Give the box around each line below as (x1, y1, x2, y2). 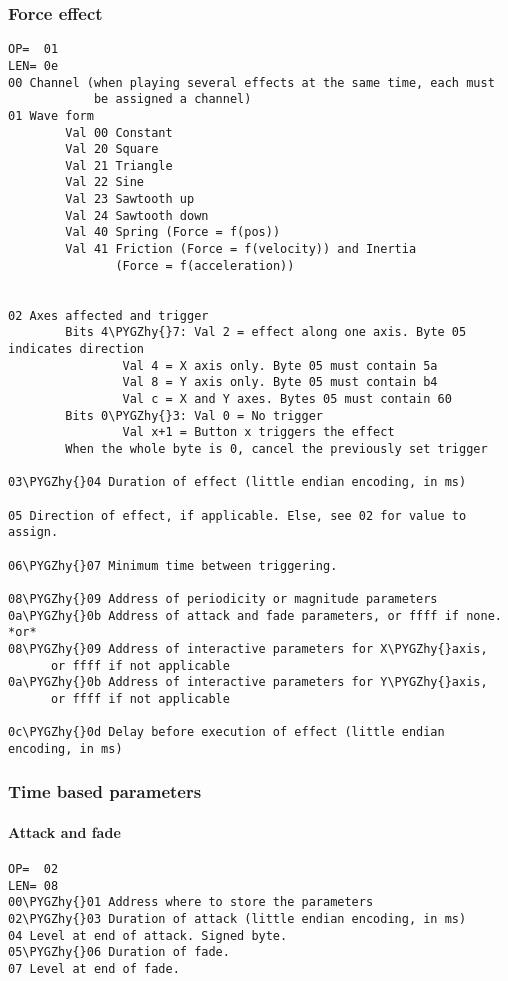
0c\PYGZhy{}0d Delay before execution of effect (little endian (8, 725, 445, 740)
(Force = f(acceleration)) (115, 258, 295, 273)
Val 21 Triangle (65, 158, 173, 173)
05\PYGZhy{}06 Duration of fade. (8, 945, 230, 960)
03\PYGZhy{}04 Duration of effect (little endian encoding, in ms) (8, 475, 467, 490)
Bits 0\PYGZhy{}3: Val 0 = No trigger (65, 408, 323, 423)
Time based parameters (8, 779, 202, 804)
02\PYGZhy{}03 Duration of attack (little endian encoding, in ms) (8, 912, 467, 927)
